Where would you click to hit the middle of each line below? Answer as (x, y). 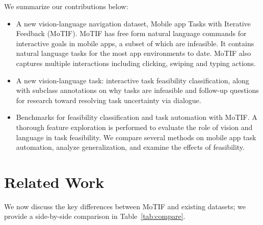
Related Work (54, 182)
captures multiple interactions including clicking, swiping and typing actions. (136, 63)
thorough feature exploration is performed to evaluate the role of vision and (134, 127)
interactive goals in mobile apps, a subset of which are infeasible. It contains (135, 43)
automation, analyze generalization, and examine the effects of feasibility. (130, 147)
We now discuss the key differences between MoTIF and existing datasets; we (125, 206)
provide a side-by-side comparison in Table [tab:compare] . (95, 216)
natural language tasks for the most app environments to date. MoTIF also (134, 53)
